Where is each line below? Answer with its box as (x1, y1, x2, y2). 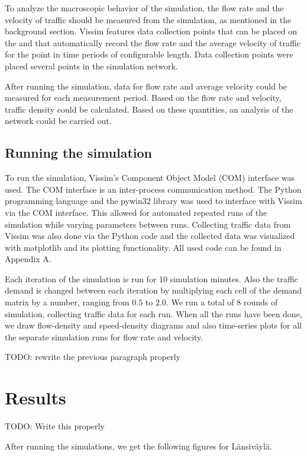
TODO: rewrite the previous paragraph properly (5, 350, 180, 363)
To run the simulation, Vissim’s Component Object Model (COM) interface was (5, 171, 295, 184)
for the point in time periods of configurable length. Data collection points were (5, 48, 293, 60)
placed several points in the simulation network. (5, 59, 178, 72)
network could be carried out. (5, 114, 112, 127)
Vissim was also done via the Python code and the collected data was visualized (5, 229, 295, 242)
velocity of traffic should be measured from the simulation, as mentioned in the (5, 13, 292, 25)
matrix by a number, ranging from (5, 296, 130, 308)
